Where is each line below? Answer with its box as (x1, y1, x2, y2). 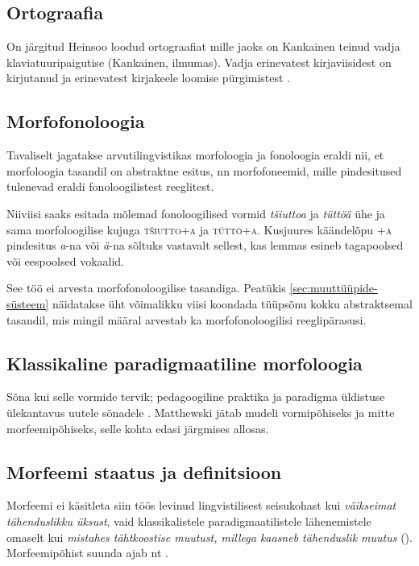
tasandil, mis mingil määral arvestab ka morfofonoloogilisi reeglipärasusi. (6, 311, 367, 328)
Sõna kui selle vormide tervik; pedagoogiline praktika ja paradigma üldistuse (6, 388, 385, 405)
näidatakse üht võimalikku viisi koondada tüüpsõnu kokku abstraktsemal (52, 295, 413, 312)
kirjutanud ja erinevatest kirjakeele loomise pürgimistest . (6, 69, 291, 86)
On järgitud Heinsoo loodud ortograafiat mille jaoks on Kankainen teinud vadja (6, 38, 400, 55)
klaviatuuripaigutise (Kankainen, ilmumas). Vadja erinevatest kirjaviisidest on (6, 53, 392, 70)
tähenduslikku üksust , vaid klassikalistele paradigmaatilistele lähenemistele (6, 512, 371, 529)
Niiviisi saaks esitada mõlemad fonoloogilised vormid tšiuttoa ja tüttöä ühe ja (6, 205, 385, 221)
